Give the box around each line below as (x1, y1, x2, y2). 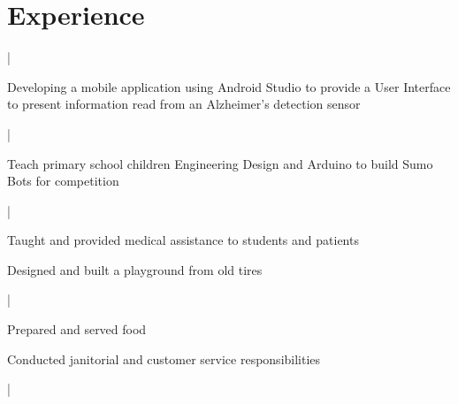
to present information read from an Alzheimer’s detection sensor (7, 95, 361, 113)
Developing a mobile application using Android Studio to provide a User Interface (7, 77, 451, 95)
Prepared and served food (7, 320, 147, 339)
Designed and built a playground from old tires (7, 260, 263, 278)
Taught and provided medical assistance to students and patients (7, 231, 359, 249)
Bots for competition (7, 172, 119, 190)
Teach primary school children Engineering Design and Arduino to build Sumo (7, 154, 433, 172)
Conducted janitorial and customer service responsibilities (7, 349, 321, 368)
